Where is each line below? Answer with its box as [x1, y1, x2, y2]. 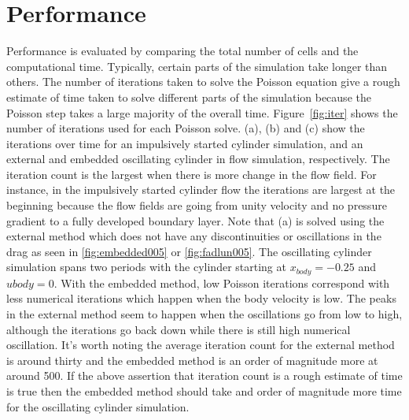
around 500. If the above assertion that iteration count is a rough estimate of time [6, 367, 403, 384]
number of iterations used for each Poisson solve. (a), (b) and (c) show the [6, 120, 365, 136]
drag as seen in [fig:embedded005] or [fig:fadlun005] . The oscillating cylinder [6, 243, 372, 259]
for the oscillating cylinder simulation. [6, 398, 190, 414]
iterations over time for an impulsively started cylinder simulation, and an [6, 135, 363, 151]
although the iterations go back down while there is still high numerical [6, 321, 351, 337]
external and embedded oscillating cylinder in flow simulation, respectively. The [6, 151, 390, 167]
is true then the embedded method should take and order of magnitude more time [6, 383, 402, 400]
